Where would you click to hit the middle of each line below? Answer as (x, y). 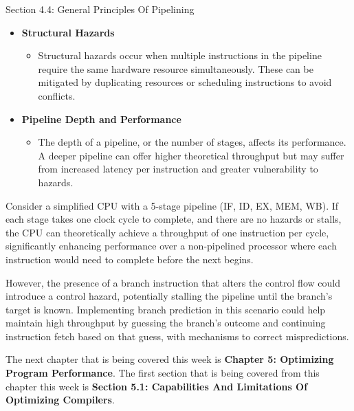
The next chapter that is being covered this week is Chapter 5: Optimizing (170, 359)
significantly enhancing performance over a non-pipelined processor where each (171, 246)
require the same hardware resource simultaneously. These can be (176, 68)
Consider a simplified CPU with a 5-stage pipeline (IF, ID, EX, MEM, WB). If (172, 205)
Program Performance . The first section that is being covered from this (163, 373)
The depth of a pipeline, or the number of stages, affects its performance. (192, 142)
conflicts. (57, 95)
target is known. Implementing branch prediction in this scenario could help (166, 309)
